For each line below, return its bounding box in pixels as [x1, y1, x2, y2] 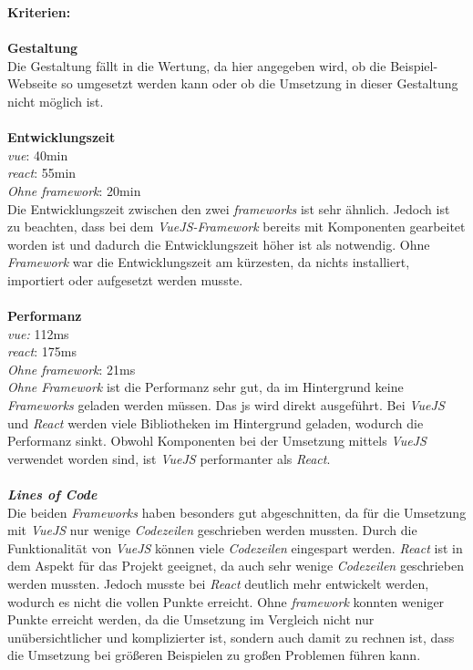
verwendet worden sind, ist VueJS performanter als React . [7, 448, 331, 468]
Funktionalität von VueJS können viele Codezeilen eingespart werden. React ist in [7, 538, 463, 557]
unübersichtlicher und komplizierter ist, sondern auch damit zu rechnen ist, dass [7, 627, 455, 646]
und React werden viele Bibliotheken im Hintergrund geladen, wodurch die [7, 413, 424, 432]
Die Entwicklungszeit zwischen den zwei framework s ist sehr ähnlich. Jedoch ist [7, 199, 450, 218]
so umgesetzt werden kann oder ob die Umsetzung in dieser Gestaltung [61, 74, 458, 93]
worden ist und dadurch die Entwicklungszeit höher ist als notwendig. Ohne [7, 234, 430, 253]
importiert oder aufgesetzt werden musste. [7, 270, 243, 289]
